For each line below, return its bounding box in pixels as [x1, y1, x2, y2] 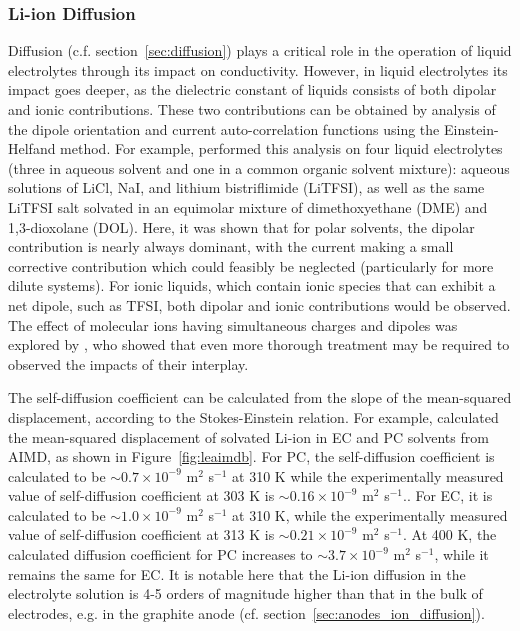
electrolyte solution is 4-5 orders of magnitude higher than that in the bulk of [8, 583, 483, 604]
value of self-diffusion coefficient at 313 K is [8, 524, 275, 545]
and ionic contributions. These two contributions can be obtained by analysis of [8, 99, 496, 119]
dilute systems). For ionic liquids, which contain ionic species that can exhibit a [8, 275, 496, 296]
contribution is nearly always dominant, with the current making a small [8, 236, 454, 257]
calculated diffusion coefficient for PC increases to [8, 544, 313, 565]
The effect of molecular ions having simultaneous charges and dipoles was [8, 314, 458, 335]
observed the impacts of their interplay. [8, 353, 249, 374]
